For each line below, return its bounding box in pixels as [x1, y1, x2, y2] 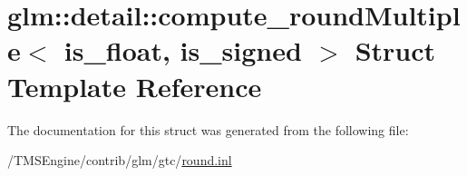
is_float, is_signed [63, 32, 302, 69]
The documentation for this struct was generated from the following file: [7, 120, 409, 139]
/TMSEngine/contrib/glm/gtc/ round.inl [7, 151, 232, 170]
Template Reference [7, 67, 262, 104]
